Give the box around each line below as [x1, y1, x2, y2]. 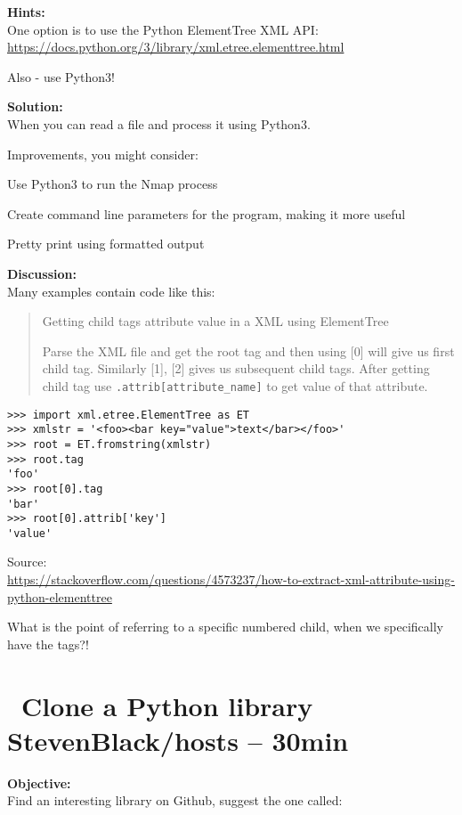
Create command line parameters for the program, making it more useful [7, 204, 406, 223]
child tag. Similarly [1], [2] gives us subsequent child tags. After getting [42, 359, 430, 378]
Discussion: [7, 264, 77, 282]
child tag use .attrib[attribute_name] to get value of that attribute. [42, 376, 428, 395]
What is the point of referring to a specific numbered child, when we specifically [7, 617, 443, 636]
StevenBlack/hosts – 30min [7, 721, 349, 758]
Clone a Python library [21, 687, 313, 723]
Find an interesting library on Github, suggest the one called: [7, 791, 343, 810]
